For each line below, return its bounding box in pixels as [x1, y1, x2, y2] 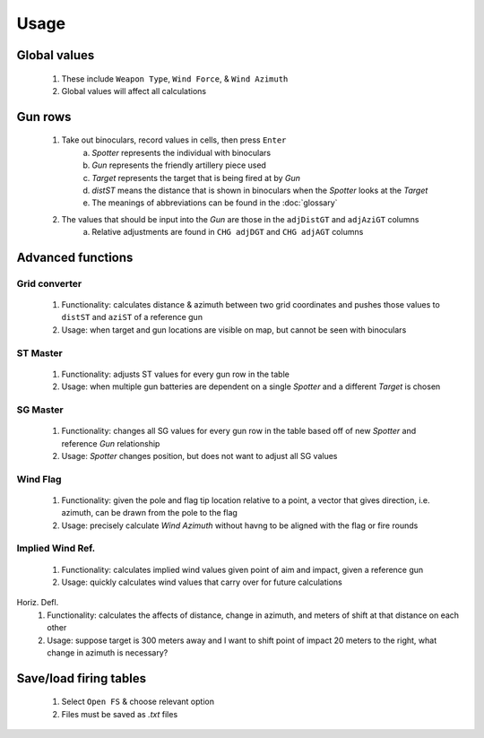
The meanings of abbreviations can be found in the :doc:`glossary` [91, 197, 338, 208]
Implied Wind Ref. [16, 543, 96, 555]
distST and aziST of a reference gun [61, 312, 203, 323]
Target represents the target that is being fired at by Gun [91, 172, 300, 183]
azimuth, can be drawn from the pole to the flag [61, 508, 238, 518]
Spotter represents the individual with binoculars [91, 147, 272, 158]
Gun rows [16, 109, 72, 125]
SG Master [16, 404, 65, 416]
